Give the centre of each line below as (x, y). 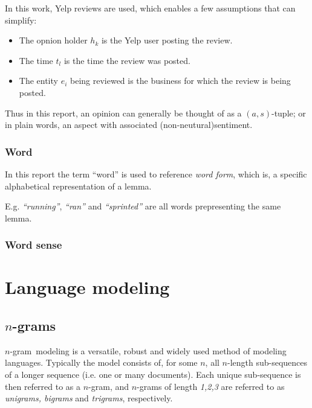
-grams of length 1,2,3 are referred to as (211, 386)
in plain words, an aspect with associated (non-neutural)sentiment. (129, 125)
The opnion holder (53, 40)
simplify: (21, 20)
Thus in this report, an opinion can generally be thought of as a (123, 113)
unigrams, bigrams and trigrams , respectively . (89, 398)
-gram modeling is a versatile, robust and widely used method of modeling (148, 350)
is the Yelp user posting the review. (167, 40)
